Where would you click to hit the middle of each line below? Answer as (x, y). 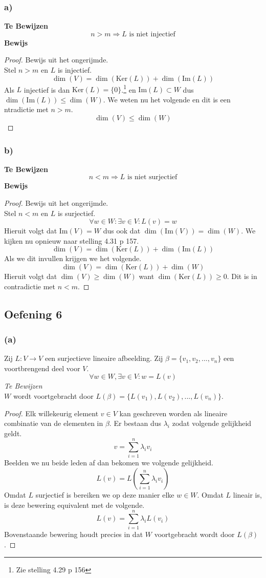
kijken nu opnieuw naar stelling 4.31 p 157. (72, 240)
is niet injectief (152, 34)
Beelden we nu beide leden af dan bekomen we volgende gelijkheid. (109, 463)
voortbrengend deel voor (42, 368)
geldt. (13, 433)
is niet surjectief (152, 177)
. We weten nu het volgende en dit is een (167, 99)
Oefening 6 (33, 314)
